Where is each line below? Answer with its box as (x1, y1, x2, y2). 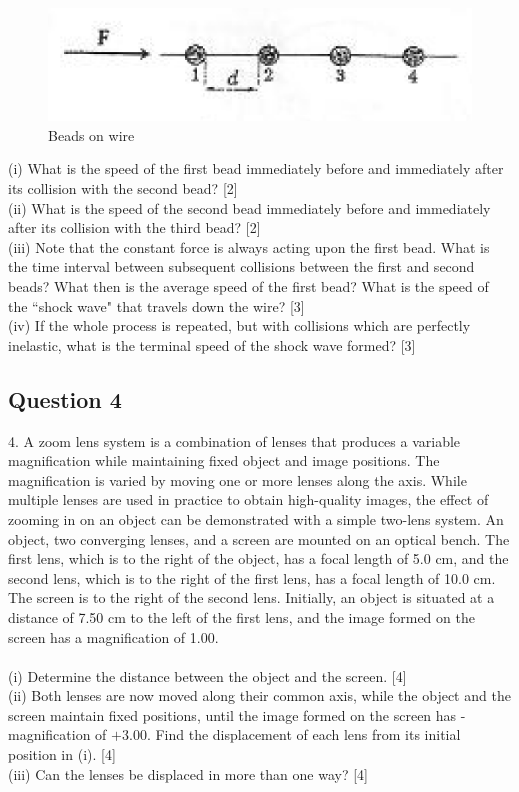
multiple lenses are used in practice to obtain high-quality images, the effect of (8, 489, 489, 510)
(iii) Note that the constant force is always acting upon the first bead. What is (8, 236, 490, 257)
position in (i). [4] (8, 744, 116, 765)
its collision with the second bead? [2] (8, 178, 238, 199)
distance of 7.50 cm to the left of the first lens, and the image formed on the (8, 606, 475, 627)
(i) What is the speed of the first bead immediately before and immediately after (8, 158, 504, 179)
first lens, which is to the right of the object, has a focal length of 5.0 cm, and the (8, 548, 509, 569)
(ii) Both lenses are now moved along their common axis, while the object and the (8, 685, 511, 706)
